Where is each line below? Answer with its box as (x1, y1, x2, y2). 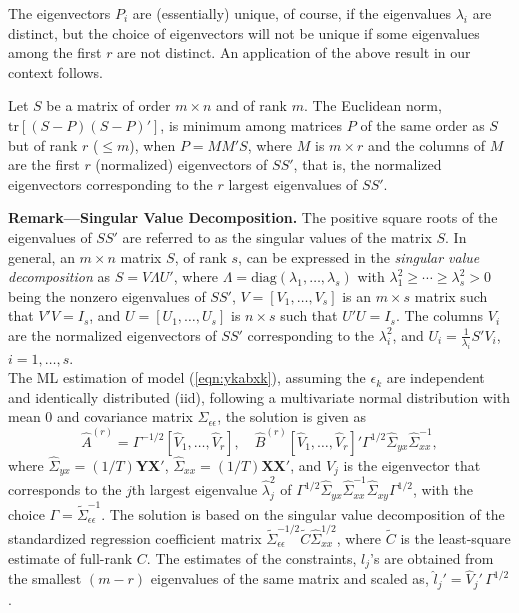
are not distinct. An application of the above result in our (117, 42, 471, 63)
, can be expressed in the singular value (238, 246, 480, 267)
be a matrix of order (46, 95, 171, 116)
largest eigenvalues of (228, 173, 358, 194)
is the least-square (400, 527, 511, 548)
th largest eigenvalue (131, 479, 258, 500)
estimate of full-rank (8, 547, 133, 568)
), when (129, 134, 176, 155)
